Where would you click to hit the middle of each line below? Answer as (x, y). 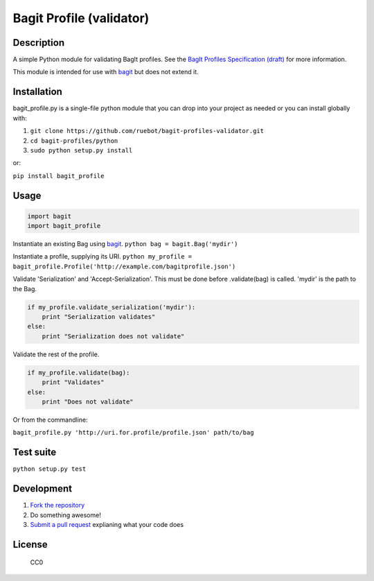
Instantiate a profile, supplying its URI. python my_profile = (103, 257)
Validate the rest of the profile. (56, 354)
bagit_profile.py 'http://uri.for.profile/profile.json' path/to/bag (133, 433)
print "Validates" (73, 382)
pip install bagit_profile (59, 176)
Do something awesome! (66, 515)
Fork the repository (57, 505)
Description (39, 43)
